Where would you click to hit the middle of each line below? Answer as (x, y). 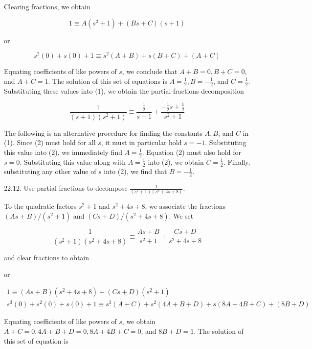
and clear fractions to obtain (47, 257)
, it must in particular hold (141, 142)
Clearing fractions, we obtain (47, 6)
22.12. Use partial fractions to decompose (66, 188)
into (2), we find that (135, 171)
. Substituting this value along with (73, 162)
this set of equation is (36, 340)
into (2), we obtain (176, 162)
